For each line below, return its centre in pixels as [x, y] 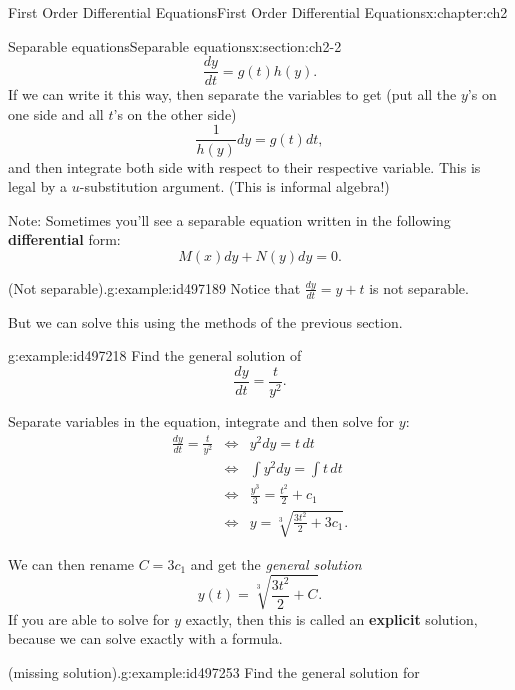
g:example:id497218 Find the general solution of [155, 355]
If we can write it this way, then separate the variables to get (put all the [232, 94]
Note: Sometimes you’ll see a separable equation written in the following [229, 219]
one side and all [56, 113]
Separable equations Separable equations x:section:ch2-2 [175, 45]
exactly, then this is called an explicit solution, [331, 618]
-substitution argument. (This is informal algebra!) [234, 186]
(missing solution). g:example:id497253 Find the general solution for [214, 671]
